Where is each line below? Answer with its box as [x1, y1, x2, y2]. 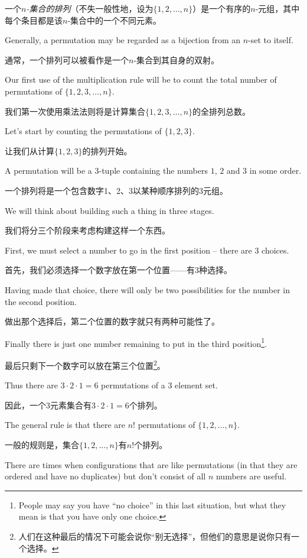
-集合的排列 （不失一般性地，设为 [26, 2, 153, 14]
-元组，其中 [255, 2, 300, 14]
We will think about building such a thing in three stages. [5, 204, 214, 216]
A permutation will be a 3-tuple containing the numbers [5, 164, 208, 177]
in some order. [249, 164, 302, 177]
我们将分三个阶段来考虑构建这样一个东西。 [5, 224, 170, 236]
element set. [175, 379, 218, 391]
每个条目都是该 [5, 14, 63, 26]
